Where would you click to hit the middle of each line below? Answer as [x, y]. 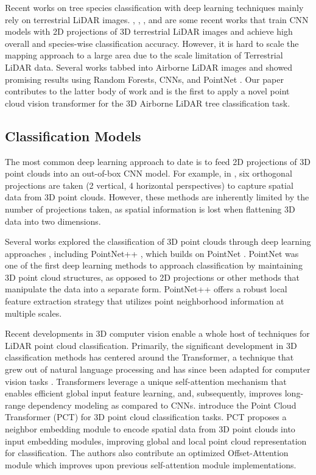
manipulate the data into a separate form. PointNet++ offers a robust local [146, 289]
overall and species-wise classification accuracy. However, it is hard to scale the [152, 43]
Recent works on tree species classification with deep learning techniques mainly [154, 7]
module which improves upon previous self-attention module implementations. [151, 464]
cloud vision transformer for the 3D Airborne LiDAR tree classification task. [148, 103]
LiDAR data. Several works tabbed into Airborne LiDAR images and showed [149, 67]
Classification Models [73, 135]
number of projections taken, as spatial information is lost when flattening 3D [150, 209]
